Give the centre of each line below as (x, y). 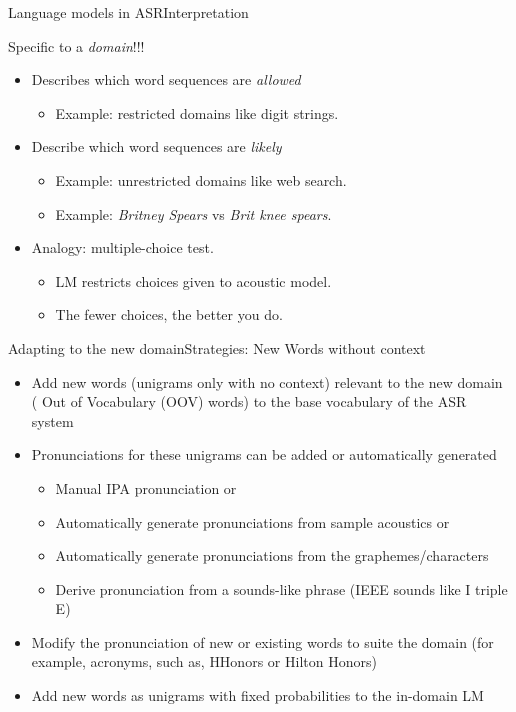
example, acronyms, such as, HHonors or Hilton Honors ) (204, 661)
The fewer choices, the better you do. (169, 314)
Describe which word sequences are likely (156, 146)
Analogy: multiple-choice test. (122, 247)
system (52, 420)
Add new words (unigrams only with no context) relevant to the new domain (267, 381)
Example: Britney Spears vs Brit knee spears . (193, 213)
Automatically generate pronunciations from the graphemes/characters (272, 555)
